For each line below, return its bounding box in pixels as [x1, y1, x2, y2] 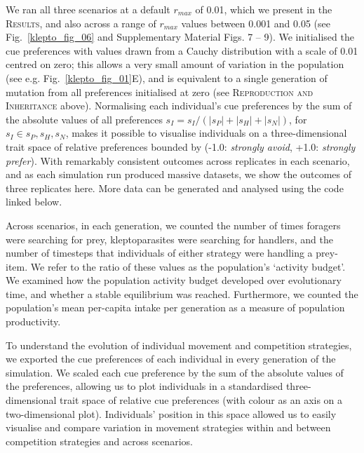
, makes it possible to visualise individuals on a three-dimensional [65, 126, 347, 140]
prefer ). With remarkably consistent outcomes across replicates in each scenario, [6, 153, 350, 168]
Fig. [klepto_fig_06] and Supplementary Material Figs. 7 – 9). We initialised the [6, 29, 354, 44]
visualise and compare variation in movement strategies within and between [6, 420, 331, 435]
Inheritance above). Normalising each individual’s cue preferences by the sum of [6, 98, 352, 113]
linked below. [6, 194, 62, 209]
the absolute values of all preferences [6, 111, 163, 126]
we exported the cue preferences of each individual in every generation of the [6, 351, 336, 366]
